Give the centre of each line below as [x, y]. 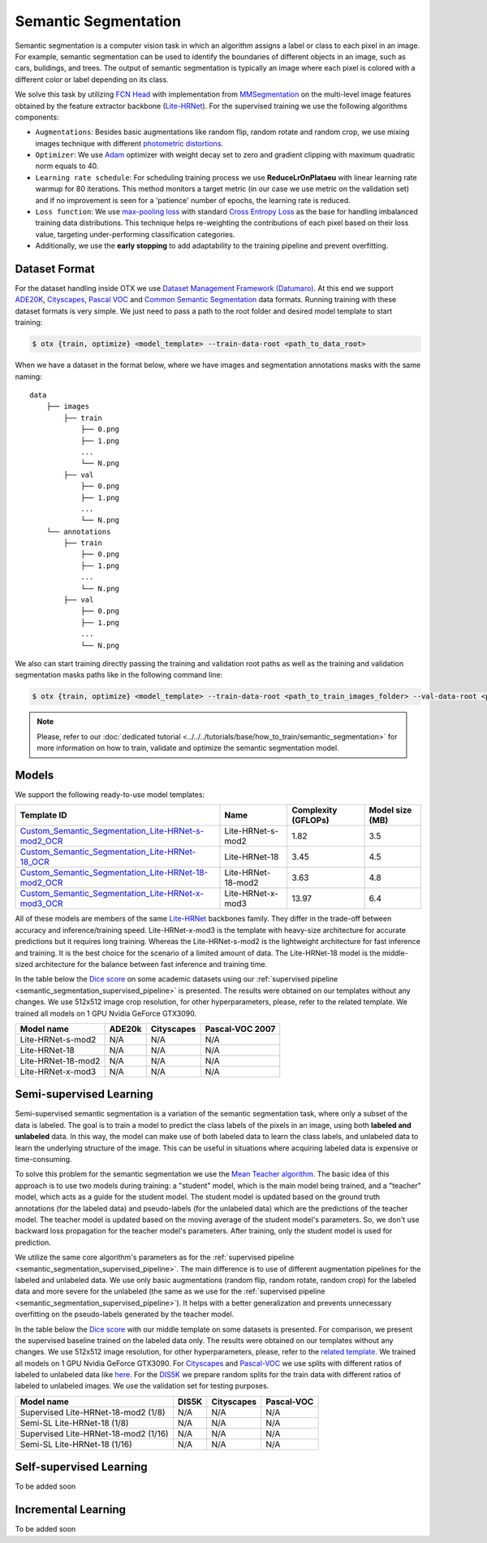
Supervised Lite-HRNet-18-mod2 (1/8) [93, 1412]
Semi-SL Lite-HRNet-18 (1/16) [76, 1444]
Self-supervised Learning [81, 1467]
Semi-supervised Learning [84, 1094]
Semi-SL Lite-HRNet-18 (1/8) [74, 1423]
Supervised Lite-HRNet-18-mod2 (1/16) [95, 1433]
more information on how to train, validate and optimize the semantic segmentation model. [188, 748]
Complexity [315, 810]
